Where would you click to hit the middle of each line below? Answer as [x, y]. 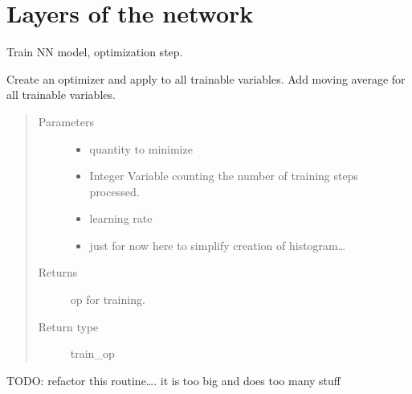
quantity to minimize [141, 148]
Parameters [66, 121]
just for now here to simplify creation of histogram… [218, 245]
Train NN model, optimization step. [95, 52]
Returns [58, 272]
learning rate [121, 218]
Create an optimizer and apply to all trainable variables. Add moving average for [206, 78]
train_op [92, 353]
